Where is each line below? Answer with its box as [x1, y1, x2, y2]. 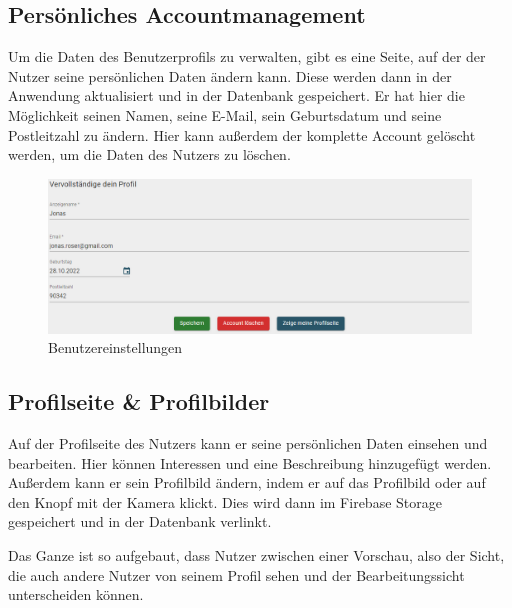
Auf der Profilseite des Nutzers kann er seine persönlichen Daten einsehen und [8, 433, 488, 454]
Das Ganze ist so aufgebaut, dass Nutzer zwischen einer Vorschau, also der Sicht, [8, 544, 505, 565]
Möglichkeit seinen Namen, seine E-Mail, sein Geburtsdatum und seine [8, 104, 442, 125]
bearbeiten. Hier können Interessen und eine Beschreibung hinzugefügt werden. [8, 452, 492, 473]
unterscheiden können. [8, 584, 144, 605]
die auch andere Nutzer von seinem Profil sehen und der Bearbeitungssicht [8, 564, 465, 585]
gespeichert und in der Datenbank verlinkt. [8, 511, 272, 532]
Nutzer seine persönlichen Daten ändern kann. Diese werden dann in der [8, 65, 452, 86]
